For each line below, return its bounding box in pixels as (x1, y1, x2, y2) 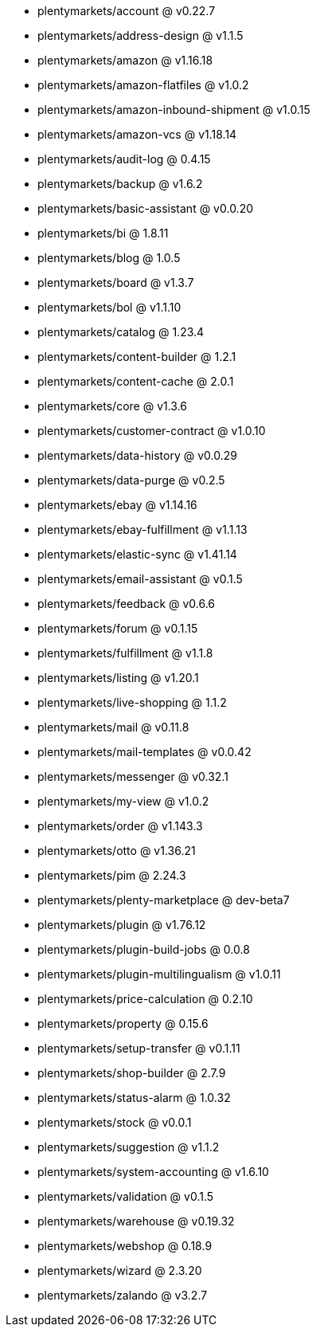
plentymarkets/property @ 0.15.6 (37, 1017, 209, 1030)
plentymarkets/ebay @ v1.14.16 (37, 498, 197, 512)
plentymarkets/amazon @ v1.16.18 (37, 53, 213, 67)
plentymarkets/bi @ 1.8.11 (37, 226, 169, 240)
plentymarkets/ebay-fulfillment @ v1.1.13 (37, 523, 248, 536)
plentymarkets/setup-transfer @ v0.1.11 (37, 1041, 240, 1055)
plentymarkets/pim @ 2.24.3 (37, 868, 186, 882)
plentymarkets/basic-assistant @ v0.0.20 (37, 202, 254, 215)
